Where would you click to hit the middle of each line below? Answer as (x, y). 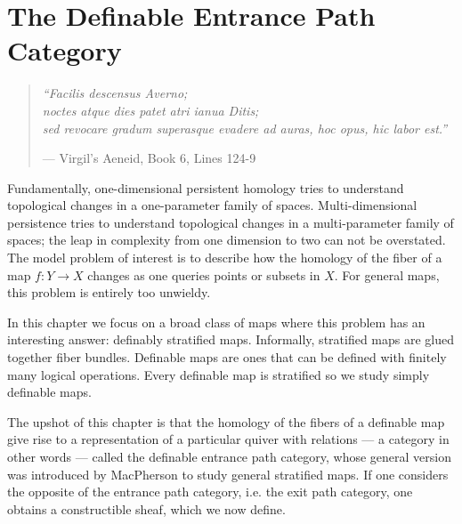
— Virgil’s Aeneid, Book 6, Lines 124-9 (149, 158)
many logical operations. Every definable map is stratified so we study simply (219, 374)
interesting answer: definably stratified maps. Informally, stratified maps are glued (231, 339)
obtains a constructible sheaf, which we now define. (146, 508)
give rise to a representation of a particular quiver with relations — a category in (228, 439)
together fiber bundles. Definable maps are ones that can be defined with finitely (227, 357)
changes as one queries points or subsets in (204, 274)
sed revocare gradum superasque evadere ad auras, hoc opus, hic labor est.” (245, 128)
